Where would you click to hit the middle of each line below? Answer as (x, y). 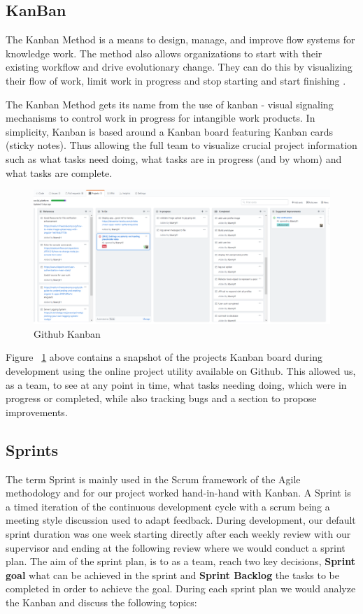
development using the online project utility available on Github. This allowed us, (181, 371)
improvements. (37, 412)
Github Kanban (67, 333)
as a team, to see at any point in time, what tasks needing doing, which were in (176, 384)
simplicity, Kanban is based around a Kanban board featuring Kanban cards (169, 131)
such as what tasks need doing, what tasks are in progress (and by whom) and (174, 158)
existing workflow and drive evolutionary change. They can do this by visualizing (179, 67)
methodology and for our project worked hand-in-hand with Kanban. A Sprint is (178, 493)
